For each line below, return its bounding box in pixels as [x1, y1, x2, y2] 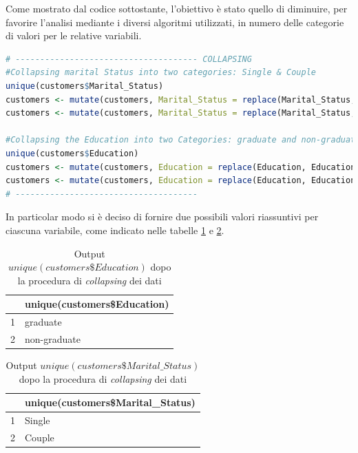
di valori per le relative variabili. [6, 28, 142, 43]
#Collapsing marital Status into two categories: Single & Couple [6, 67, 317, 78]
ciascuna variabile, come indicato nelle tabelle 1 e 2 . [6, 222, 224, 237]
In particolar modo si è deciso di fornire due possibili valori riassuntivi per [6, 209, 319, 224]
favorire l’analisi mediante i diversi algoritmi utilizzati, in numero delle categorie [6, 14, 344, 29]
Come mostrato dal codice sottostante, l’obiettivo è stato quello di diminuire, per [6, 1, 348, 15]
